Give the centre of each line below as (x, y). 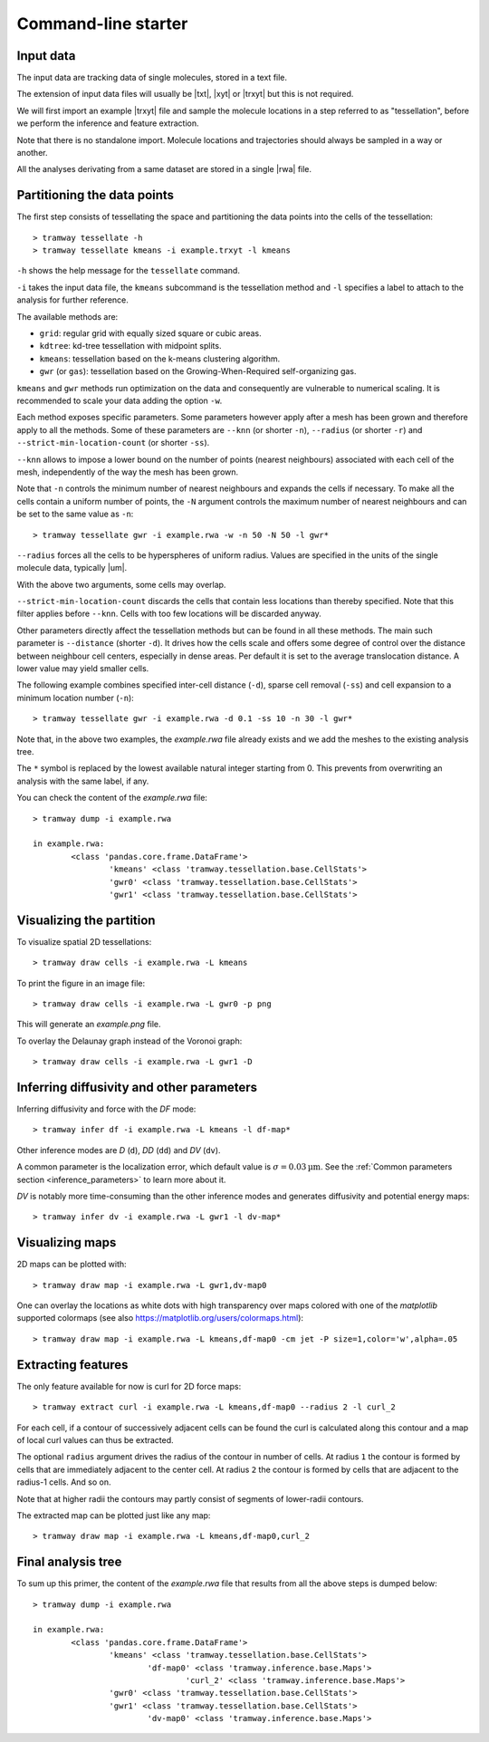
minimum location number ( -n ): (76, 698)
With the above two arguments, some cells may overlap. (121, 584)
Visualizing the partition (86, 920)
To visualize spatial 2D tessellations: (84, 941)
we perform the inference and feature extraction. (108, 123)
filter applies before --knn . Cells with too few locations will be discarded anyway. (169, 614)
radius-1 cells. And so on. (64, 1482)
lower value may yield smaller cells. (83, 669)
